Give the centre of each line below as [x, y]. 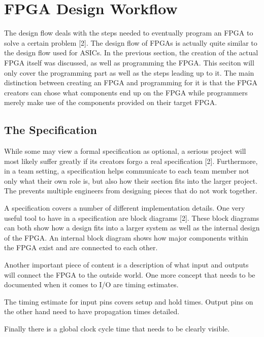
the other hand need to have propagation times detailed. [92, 311]
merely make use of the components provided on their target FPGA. [111, 102]
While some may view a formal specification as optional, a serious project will [125, 151]
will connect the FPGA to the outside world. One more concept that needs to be [130, 274]
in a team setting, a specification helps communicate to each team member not [127, 171]
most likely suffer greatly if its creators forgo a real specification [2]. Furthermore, [131, 161]
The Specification [51, 130]
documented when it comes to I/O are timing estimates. [91, 284]
